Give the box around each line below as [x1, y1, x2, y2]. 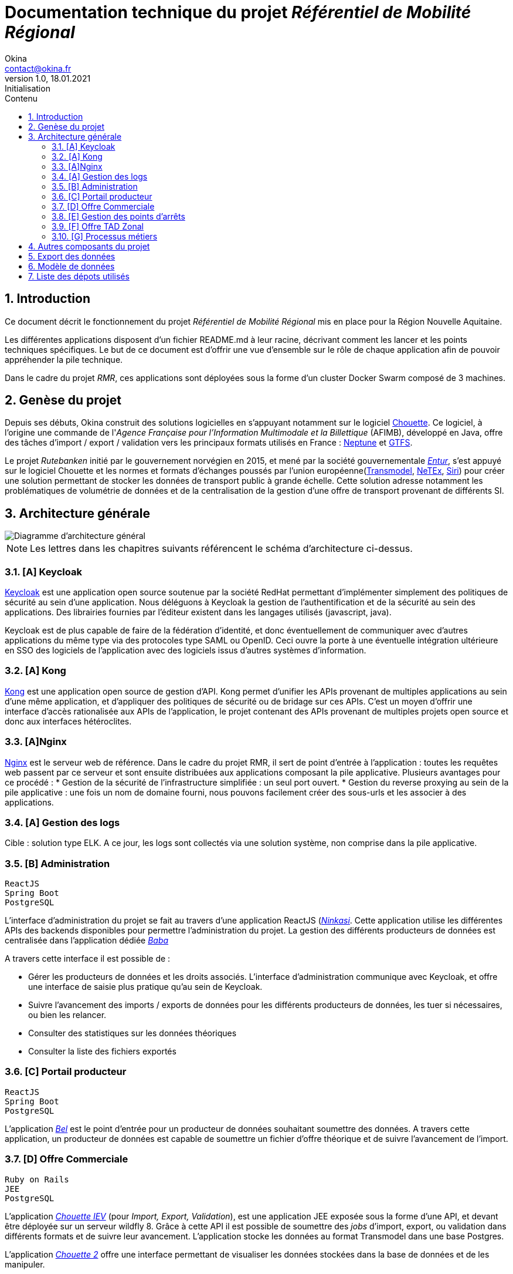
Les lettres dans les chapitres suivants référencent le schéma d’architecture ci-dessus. [30, 542, 413, 555]
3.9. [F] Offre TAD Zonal [52, 221, 144, 231]
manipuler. [5, 1259, 45, 1269]
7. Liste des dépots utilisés [28, 271, 130, 281]
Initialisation [5, 83, 50, 93]
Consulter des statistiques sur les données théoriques [28, 1028, 237, 1039]
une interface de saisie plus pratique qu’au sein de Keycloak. [28, 982, 263, 992]
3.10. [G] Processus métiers [52, 231, 158, 241]
